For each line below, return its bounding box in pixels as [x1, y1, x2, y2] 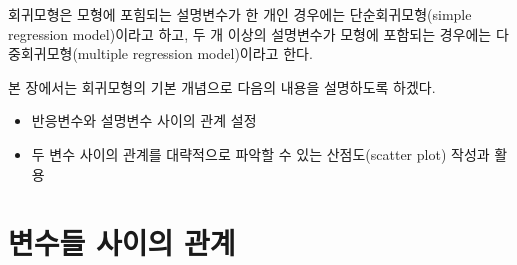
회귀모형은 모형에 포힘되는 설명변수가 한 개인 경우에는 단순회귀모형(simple [8, 4, 472, 24]
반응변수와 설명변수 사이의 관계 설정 [31, 110, 257, 131]
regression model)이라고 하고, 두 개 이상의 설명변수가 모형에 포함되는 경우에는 [8, 23, 492, 44]
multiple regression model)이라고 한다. [77, 43, 313, 64]
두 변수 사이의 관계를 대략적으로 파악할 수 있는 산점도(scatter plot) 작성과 [31, 143, 490, 164]
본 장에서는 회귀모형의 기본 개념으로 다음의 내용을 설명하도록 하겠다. [8, 76, 436, 97]
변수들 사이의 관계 [8, 222, 236, 263]
